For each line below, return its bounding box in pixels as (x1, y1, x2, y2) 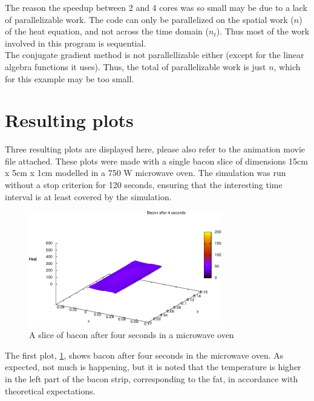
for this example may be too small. (5, 72, 134, 85)
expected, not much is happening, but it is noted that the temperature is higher (5, 360, 301, 373)
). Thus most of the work (216, 25, 310, 37)
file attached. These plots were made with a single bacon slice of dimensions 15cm (5, 154, 308, 167)
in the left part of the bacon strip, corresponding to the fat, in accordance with (5, 372, 298, 385)
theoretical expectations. (5, 384, 96, 397)
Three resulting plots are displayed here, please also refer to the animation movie (5, 143, 306, 155)
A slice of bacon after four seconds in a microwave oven (29, 328, 234, 341)
